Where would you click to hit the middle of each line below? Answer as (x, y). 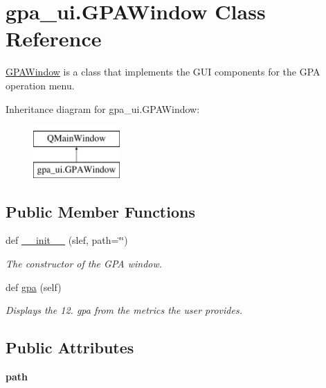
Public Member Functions (100, 211)
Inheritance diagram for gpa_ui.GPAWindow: (103, 108)
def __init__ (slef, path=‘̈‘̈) (67, 240)
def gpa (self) (34, 286)
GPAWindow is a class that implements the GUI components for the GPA (163, 72)
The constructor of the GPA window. (84, 264)
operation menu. (40, 85)
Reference (54, 38)
